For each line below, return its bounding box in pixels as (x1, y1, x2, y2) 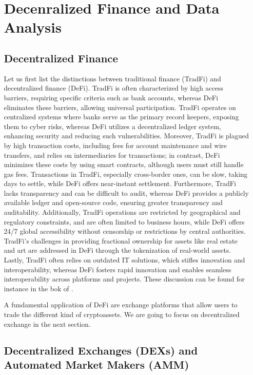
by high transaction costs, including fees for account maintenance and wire (4, 140, 227, 150)
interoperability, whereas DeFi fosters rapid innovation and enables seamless (4, 264, 232, 274)
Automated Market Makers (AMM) (4, 356, 189, 372)
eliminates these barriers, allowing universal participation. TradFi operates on (4, 102, 236, 112)
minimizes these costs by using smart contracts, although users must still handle (4, 159, 244, 169)
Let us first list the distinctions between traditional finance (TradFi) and (4, 73, 221, 83)
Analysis (4, 17, 62, 37)
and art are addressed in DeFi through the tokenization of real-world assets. (4, 245, 231, 255)
